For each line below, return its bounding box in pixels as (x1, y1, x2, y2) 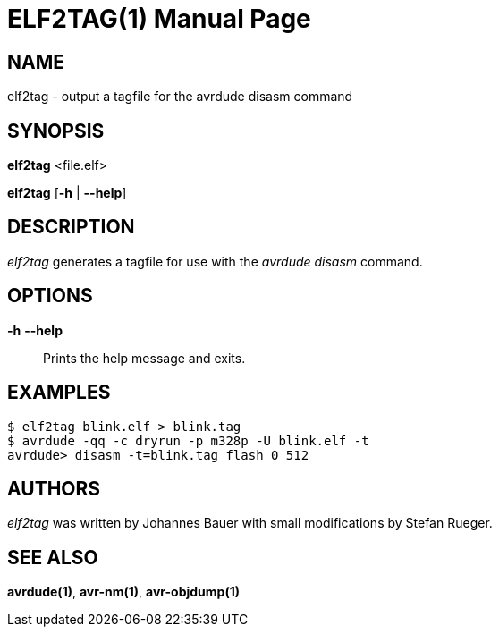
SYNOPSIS (7, 119, 105, 142)
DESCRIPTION (7, 216, 135, 239)
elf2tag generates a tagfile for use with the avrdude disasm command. (7, 253, 423, 269)
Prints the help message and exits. (43, 350, 246, 366)
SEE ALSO (7, 545, 98, 569)
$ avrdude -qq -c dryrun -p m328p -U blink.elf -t (7, 433, 369, 448)
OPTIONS (7, 284, 93, 308)
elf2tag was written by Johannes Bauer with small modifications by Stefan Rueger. (7, 515, 493, 531)
